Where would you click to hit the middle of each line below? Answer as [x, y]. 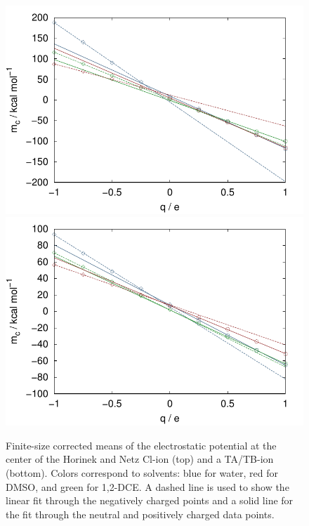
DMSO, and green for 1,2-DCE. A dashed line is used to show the [147, 486]
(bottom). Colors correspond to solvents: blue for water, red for [142, 472]
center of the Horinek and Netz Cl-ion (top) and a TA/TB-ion [140, 459]
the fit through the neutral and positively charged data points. [140, 514]
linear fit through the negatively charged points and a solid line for [150, 500]
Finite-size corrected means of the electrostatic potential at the [141, 445]
